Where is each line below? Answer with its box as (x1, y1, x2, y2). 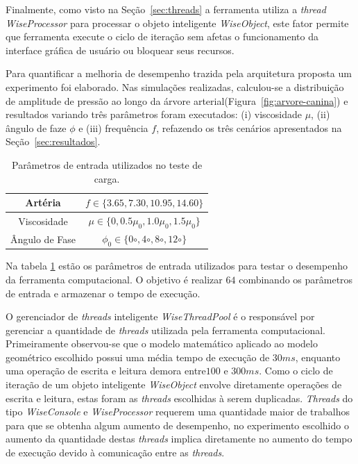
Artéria (25, 195, 61, 210)
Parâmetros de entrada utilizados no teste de (11, 157, 203, 172)
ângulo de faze (6, 120, 67, 135)
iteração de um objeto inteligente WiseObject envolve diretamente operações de (6, 377, 342, 392)
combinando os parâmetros (239, 272, 353, 286)
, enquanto (295, 349, 341, 364)
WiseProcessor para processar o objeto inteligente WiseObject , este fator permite (6, 15, 349, 30)
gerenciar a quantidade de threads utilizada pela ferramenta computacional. (6, 322, 326, 337)
